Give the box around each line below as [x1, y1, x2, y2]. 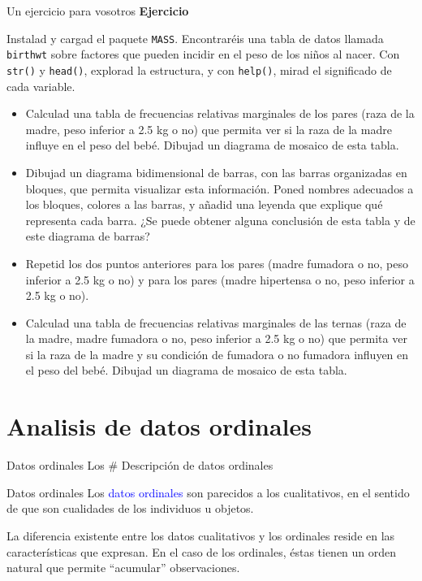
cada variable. [6, 77, 75, 94]
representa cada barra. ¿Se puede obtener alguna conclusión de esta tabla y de [25, 211, 416, 228]
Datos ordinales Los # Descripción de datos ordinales [6, 457, 273, 474]
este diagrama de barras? [25, 228, 150, 245]
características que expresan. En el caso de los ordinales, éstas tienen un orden [6, 543, 397, 560]
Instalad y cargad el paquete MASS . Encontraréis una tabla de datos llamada [6, 29, 384, 46]
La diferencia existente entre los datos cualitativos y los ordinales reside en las [6, 527, 395, 544]
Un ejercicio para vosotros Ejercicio [6, 2, 189, 19]
